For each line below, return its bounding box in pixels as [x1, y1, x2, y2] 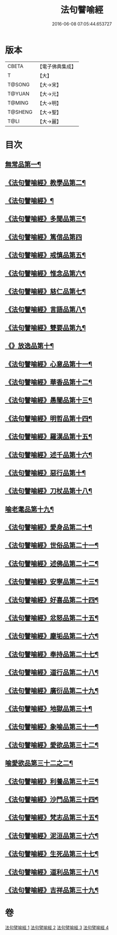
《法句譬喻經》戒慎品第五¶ [5, 251, 86, 260]
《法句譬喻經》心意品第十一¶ [5, 360, 93, 368]
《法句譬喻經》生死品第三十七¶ [5, 850, 99, 858]
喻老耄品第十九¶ [5, 505, 54, 513]
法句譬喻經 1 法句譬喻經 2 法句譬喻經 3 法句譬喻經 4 [5, 924, 109, 930]
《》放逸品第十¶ [5, 342, 54, 350]
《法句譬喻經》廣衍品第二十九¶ [5, 686, 99, 695]
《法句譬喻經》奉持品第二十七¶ [5, 650, 99, 658]
